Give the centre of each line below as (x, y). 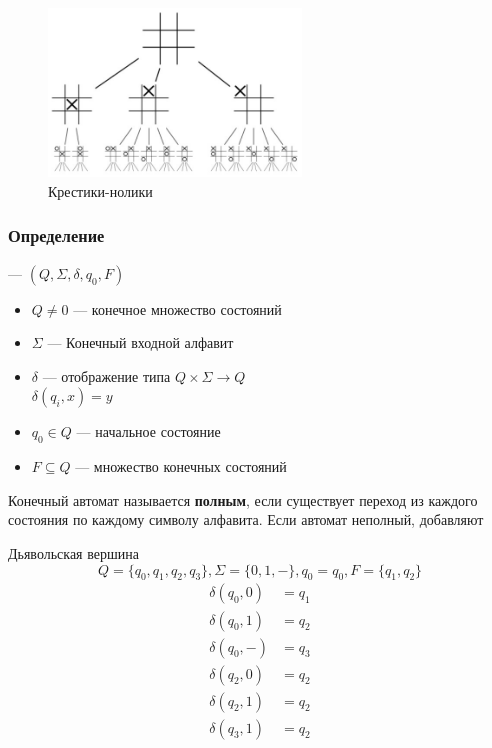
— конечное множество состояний (177, 308)
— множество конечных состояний (181, 466)
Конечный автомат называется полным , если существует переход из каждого (243, 499)
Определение (56, 235)
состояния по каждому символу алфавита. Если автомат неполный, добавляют (246, 519)
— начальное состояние (148, 431)
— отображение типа (106, 375)
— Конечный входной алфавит (140, 342)
